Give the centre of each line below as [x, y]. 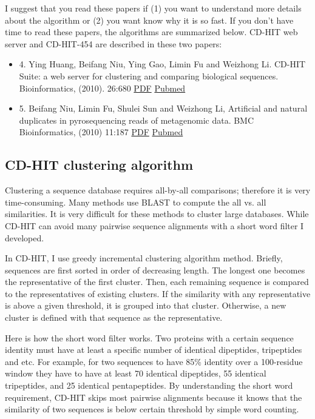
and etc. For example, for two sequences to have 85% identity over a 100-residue [154, 361]
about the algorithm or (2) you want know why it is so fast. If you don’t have [149, 20]
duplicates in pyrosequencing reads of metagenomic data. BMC [137, 120]
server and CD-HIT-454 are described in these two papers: [113, 43]
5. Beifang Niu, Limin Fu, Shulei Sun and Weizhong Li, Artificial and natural [163, 108]
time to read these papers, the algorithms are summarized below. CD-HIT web [151, 32]
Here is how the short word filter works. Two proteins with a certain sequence [149, 337]
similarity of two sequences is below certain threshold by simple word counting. [152, 409]
